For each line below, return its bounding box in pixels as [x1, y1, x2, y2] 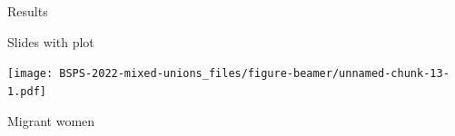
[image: [7, 67, 54, 81]
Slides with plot [7, 32, 94, 51]
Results [7, 2, 48, 20]
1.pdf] [7, 84, 46, 98]
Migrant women [7, 111, 95, 130]
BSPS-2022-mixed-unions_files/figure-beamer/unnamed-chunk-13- [59, 67, 450, 81]
